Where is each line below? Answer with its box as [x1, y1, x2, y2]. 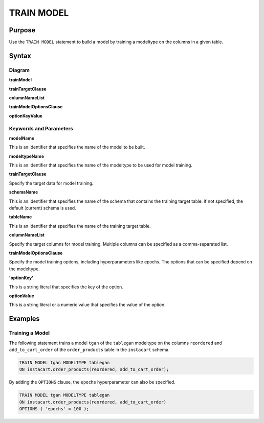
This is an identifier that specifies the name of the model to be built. [9, 144, 145, 150]
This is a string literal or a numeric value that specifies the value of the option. [9, 302, 166, 308]
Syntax [9, 51, 31, 60]
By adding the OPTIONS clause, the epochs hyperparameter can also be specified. [9, 379, 176, 385]
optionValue [9, 293, 34, 299]
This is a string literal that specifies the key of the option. [9, 284, 123, 290]
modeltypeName [9, 153, 44, 159]
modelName [9, 135, 35, 141]
